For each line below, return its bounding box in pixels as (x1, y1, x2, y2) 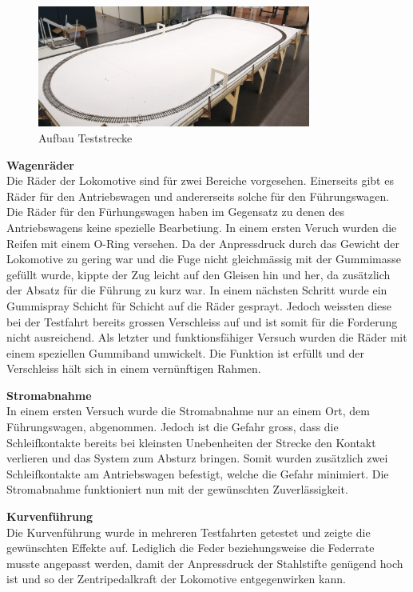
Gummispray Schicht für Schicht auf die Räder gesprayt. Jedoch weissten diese (6, 297, 392, 314)
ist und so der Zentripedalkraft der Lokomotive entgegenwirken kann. (6, 570, 346, 587)
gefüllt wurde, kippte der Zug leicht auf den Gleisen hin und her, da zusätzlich (6, 266, 391, 282)
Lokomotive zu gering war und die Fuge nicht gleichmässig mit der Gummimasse (6, 250, 401, 267)
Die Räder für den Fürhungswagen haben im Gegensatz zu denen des (6, 203, 345, 220)
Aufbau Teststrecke (38, 129, 133, 146)
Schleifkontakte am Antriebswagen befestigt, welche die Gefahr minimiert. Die (6, 465, 389, 482)
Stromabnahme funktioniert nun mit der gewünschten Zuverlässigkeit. (6, 481, 348, 498)
